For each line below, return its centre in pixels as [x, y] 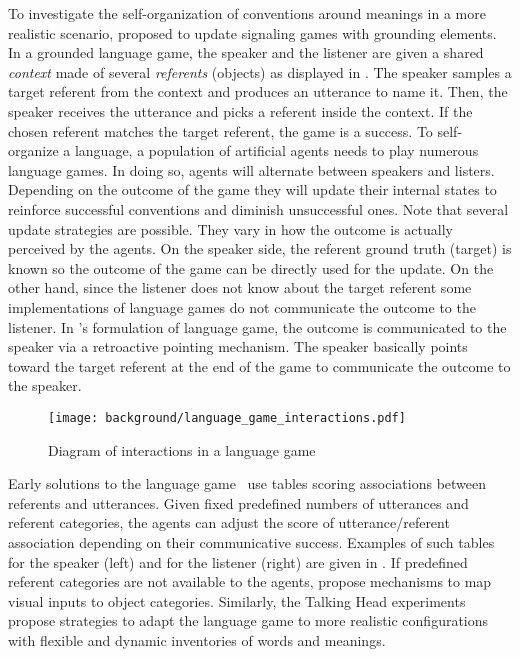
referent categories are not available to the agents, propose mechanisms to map [250, 581]
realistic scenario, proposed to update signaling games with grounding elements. [252, 32]
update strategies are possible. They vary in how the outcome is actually [230, 228]
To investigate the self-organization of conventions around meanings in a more [247, 13]
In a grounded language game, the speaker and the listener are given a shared [246, 52]
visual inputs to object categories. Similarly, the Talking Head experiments [237, 600]
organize [33, 150]
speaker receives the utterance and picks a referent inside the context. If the [240, 110]
